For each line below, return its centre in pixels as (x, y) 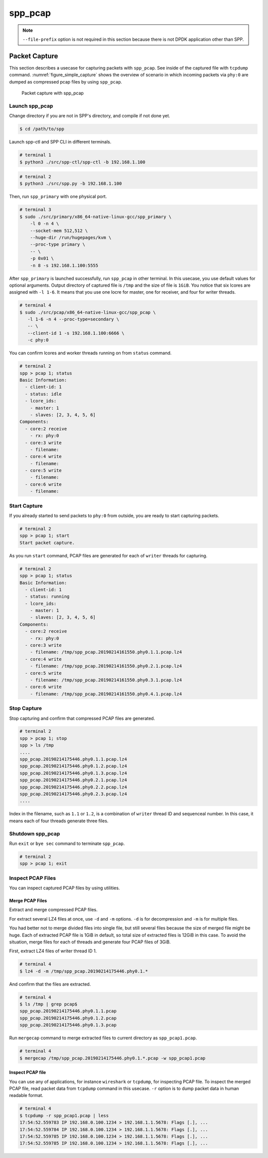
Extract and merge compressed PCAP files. (53, 910)
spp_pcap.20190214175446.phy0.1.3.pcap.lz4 (73, 773)
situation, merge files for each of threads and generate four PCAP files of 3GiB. (90, 942)
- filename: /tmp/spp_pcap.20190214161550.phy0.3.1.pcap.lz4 (106, 680)
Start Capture (26, 506)
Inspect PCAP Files (33, 878)
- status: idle (43, 394)
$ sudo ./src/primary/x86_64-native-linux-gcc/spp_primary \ (96, 217)
